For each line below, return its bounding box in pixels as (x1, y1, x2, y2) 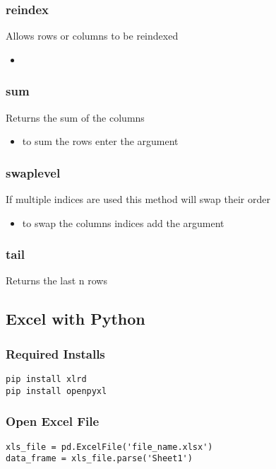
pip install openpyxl (6, 386, 107, 396)
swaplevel (6, 163, 61, 181)
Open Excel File (6, 412, 100, 430)
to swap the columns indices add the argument (22, 215, 224, 230)
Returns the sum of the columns (6, 110, 145, 125)
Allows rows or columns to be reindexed (6, 28, 179, 43)
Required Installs (6, 344, 105, 362)
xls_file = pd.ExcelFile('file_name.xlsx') (6, 441, 213, 452)
